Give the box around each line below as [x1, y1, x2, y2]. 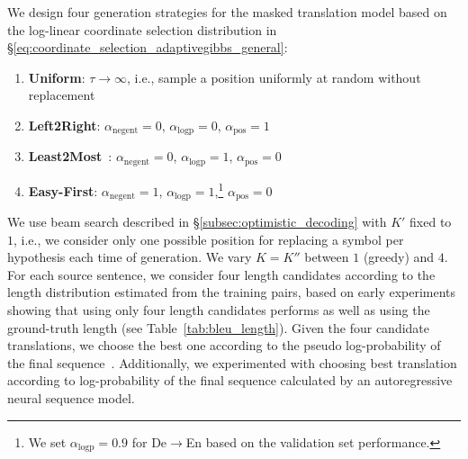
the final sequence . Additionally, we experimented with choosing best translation [7, 353, 457, 372]
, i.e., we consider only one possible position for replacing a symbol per [13, 229, 404, 248]
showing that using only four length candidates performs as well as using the [7, 300, 430, 319]
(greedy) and [363, 247, 435, 266]
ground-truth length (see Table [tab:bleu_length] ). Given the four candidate [7, 318, 430, 337]
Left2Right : [28, 115, 101, 134]
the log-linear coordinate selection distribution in [7, 20, 277, 39]
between [304, 247, 349, 266]
